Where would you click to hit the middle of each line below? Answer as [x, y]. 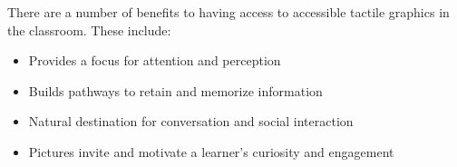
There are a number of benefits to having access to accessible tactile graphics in [228, 12]
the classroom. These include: [89, 29]
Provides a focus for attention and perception [155, 60]
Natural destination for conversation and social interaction [191, 121]
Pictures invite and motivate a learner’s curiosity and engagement [211, 151]
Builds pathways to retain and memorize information [175, 90]
